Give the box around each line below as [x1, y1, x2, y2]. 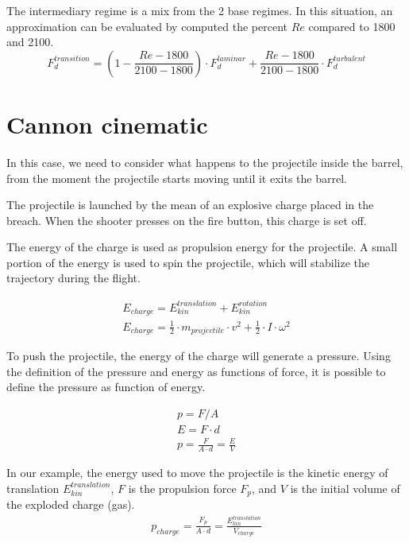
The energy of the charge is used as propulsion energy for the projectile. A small [6, 239, 398, 255]
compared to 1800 [308, 17, 395, 34]
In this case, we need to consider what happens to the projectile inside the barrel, [6, 153, 403, 170]
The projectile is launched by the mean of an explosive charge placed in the [6, 196, 374, 213]
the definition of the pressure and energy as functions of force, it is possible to [6, 363, 386, 379]
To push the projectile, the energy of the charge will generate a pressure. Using [6, 347, 391, 364]
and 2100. [6, 33, 54, 50]
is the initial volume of [290, 479, 400, 496]
